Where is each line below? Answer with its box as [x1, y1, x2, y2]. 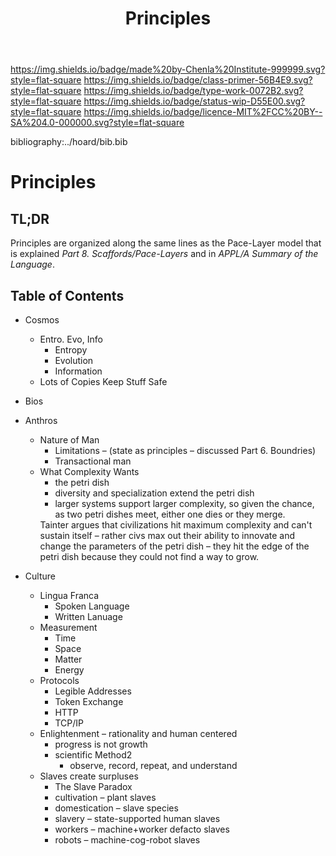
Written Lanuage [54, 611, 123, 622]
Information [54, 365, 103, 377]
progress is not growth [54, 738, 148, 750]
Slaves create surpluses [39, 770, 139, 782]
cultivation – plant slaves [54, 792, 157, 803]
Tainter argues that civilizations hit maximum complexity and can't [39, 519, 313, 531]
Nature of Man [39, 434, 100, 446]
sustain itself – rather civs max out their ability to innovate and [39, 530, 296, 541]
